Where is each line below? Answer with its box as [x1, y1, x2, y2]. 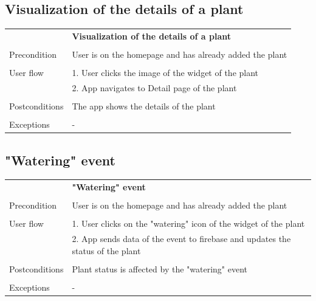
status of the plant [72, 244, 141, 257]
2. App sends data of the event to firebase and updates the [72, 232, 291, 245]
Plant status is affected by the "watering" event [72, 262, 247, 275]
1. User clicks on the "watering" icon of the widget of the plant [72, 217, 305, 230]
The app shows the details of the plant [72, 100, 216, 112]
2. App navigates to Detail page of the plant [72, 81, 237, 94]
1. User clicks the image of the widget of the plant [72, 66, 259, 79]
